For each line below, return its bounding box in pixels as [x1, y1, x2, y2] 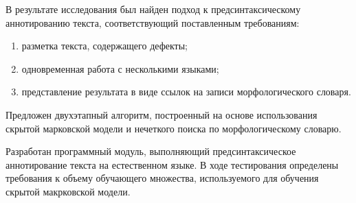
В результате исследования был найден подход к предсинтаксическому [5, 2, 301, 16]
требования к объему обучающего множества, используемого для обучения [5, 171, 319, 185]
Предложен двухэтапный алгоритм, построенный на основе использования [5, 107, 318, 121]
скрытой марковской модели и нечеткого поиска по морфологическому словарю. [5, 121, 342, 135]
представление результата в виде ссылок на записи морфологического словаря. [21, 84, 351, 99]
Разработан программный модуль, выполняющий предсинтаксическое [5, 144, 296, 158]
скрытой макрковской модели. [5, 184, 131, 198]
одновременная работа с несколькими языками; [21, 61, 219, 75]
